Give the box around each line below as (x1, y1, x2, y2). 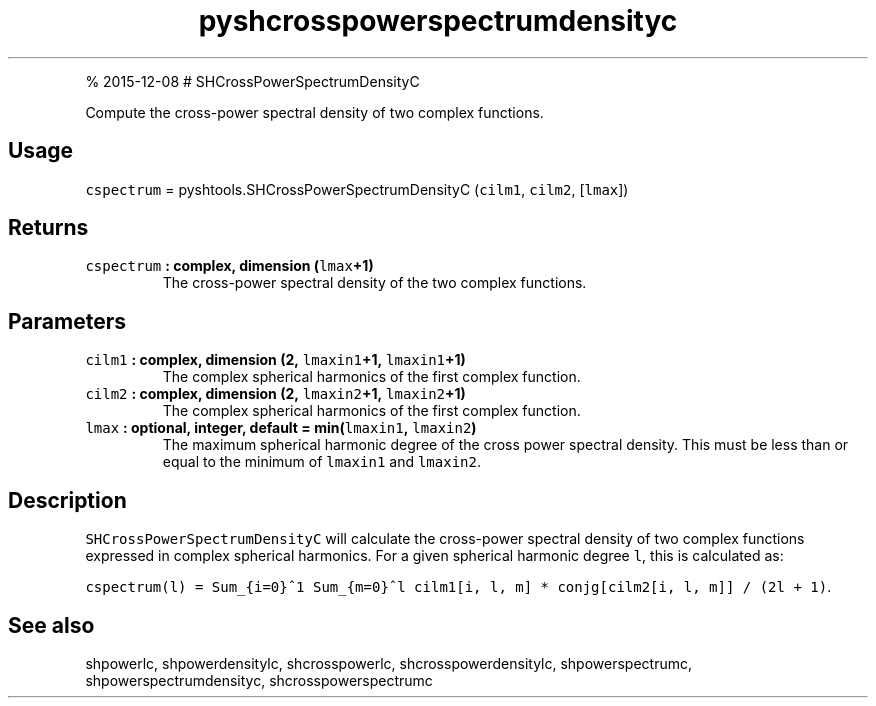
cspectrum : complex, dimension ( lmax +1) (85, 257, 374, 275)
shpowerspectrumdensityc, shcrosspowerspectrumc (85, 671, 433, 689)
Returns (8, 215, 89, 241)
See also (8, 612, 95, 638)
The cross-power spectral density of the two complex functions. (162, 274, 587, 292)
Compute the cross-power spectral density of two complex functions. (85, 103, 544, 121)
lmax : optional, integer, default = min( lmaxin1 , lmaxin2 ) (85, 419, 477, 437)
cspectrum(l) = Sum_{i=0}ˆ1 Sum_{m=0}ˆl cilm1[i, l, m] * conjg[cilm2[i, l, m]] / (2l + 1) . (85, 578, 832, 596)
